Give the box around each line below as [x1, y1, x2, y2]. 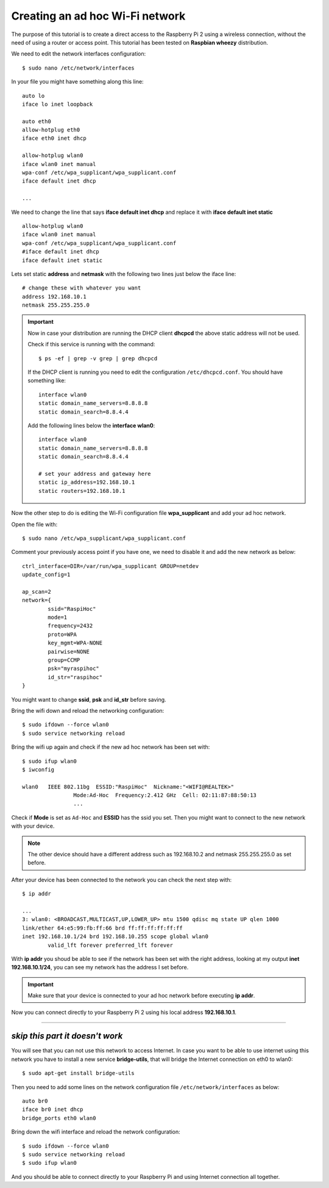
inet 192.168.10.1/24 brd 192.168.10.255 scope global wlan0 [22, 933, 208, 940]
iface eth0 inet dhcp [22, 135, 87, 142]
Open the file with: [11, 520, 58, 528]
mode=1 [48, 614, 68, 621]
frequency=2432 [48, 622, 93, 629]
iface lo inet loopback [22, 101, 93, 108]
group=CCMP [48, 657, 80, 663]
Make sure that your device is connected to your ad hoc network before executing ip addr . [27, 992, 255, 999]
